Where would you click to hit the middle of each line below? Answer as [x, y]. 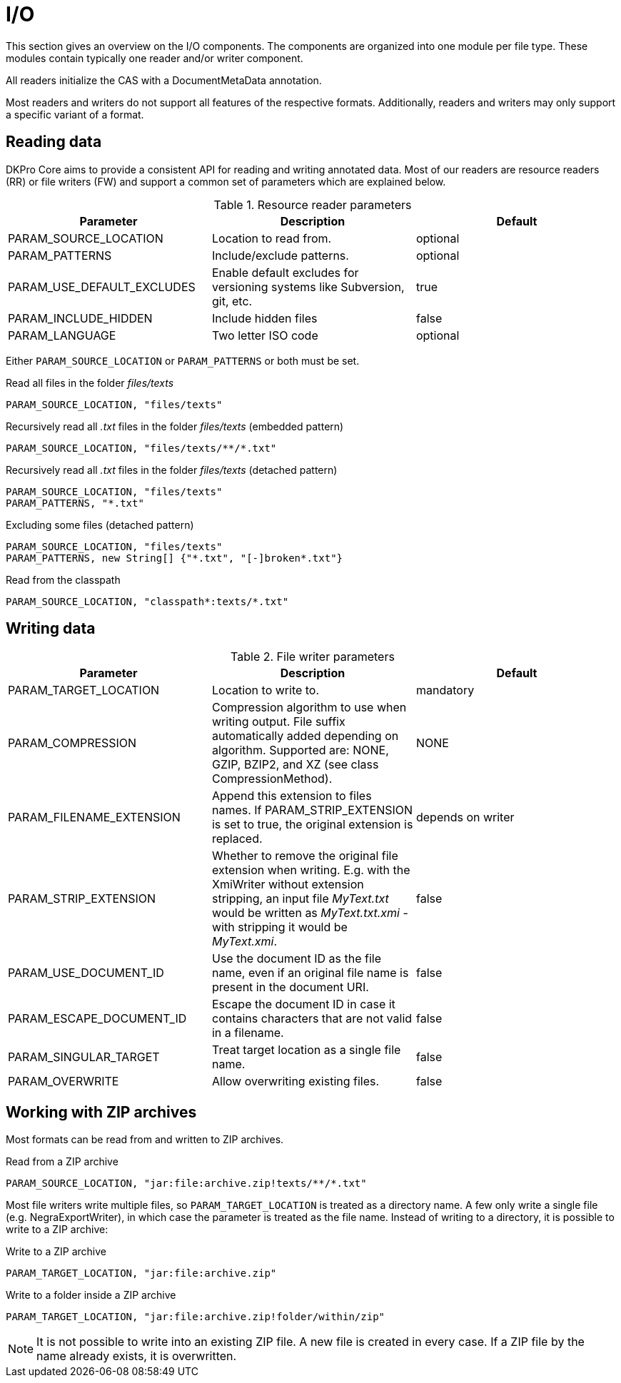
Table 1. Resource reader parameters [313, 204]
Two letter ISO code [265, 335]
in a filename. [248, 1033]
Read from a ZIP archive [62, 1162]
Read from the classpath [63, 579]
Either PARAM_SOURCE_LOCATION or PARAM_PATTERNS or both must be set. [183, 360]
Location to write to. [266, 690]
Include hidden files [264, 318]
